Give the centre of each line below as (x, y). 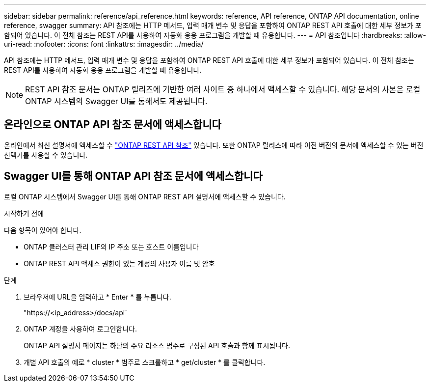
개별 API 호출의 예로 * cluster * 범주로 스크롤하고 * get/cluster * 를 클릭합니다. (145, 362)
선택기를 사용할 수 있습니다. (46, 155)
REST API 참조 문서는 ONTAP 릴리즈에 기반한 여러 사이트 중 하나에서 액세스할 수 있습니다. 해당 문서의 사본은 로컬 (223, 89)
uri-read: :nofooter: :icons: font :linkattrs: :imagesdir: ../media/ (104, 44)
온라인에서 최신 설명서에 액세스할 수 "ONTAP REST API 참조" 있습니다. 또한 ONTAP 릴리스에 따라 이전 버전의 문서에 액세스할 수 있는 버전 (214, 145)
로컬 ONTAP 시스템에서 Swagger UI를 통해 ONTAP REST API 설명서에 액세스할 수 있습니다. (145, 196)
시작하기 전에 (24, 213)
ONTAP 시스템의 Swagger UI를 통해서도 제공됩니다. (116, 101)
